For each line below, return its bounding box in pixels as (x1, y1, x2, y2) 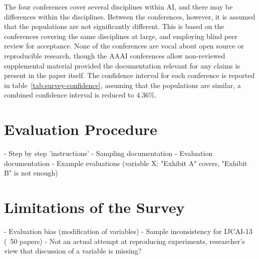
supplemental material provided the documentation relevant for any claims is (4, 60, 240, 70)
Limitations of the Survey (4, 197, 185, 217)
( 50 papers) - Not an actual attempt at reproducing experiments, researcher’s (4, 235, 245, 246)
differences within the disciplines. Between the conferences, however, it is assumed (4, 11, 255, 21)
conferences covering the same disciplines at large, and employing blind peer (4, 30, 237, 41)
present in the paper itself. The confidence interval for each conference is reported (4, 70, 255, 80)
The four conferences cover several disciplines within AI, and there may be (4, 1, 233, 11)
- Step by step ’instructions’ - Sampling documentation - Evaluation (4, 148, 213, 158)
